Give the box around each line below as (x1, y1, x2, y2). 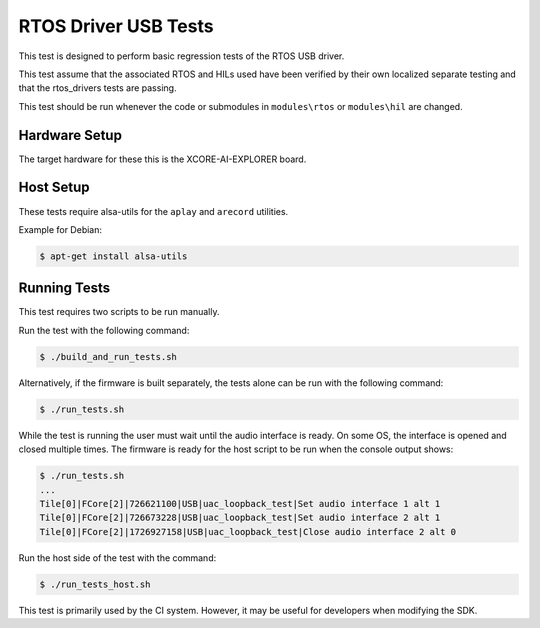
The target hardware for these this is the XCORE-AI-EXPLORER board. (18, 153, 307, 165)
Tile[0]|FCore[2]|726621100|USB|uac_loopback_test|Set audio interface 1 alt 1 (39, 498, 441, 509)
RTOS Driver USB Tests (18, 15, 214, 37)
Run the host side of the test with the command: (18, 551, 217, 564)
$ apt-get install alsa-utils (39, 250, 188, 262)
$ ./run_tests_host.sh (39, 578, 151, 590)
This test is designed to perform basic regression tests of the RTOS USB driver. (18, 50, 345, 62)
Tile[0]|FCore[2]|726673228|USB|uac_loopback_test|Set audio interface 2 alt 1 (39, 512, 441, 524)
